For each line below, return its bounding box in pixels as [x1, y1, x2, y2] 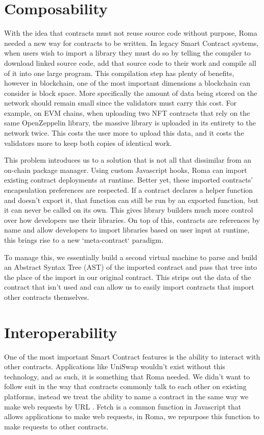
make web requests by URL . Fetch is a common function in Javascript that [4, 401, 242, 412]
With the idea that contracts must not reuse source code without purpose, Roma [4, 28, 257, 38]
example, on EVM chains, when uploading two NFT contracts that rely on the [4, 107, 250, 118]
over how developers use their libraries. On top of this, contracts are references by [4, 214, 260, 225]
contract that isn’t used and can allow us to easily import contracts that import [4, 282, 254, 292]
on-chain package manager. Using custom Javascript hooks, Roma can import [4, 164, 247, 175]
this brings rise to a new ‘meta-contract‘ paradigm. [4, 235, 163, 245]
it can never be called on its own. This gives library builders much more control [4, 204, 253, 215]
